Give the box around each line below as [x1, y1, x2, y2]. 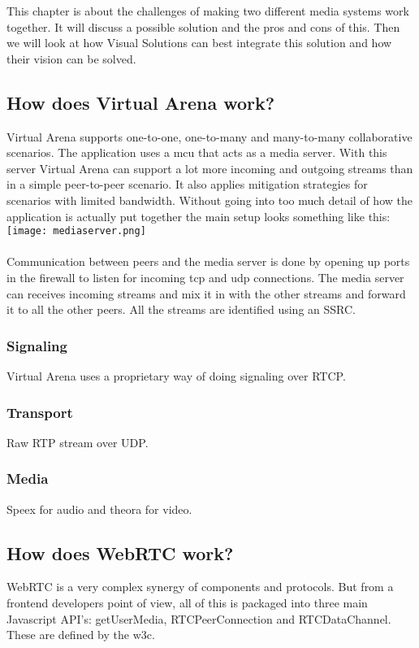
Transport [6, 402, 73, 422]
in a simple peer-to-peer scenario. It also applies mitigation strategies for [6, 176, 368, 193]
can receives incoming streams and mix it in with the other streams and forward [6, 285, 406, 302]
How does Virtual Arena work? [6, 89, 275, 115]
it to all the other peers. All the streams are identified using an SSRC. [6, 301, 356, 318]
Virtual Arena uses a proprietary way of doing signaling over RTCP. [6, 367, 346, 384]
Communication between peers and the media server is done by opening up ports [6, 253, 410, 270]
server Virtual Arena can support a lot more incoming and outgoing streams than [6, 159, 413, 176]
